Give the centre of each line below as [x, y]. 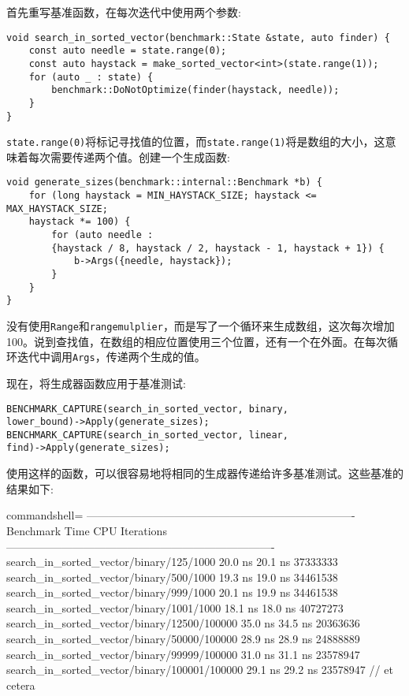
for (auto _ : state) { [91, 77]
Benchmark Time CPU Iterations [87, 530]
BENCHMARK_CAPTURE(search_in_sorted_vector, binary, [147, 409]
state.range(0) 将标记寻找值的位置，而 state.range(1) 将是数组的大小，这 [196, 141]
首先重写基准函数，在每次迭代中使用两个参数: [124, 12]
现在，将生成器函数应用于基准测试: [96, 383]
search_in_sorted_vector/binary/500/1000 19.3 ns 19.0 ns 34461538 [172, 577]
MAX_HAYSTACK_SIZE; [57, 208]
